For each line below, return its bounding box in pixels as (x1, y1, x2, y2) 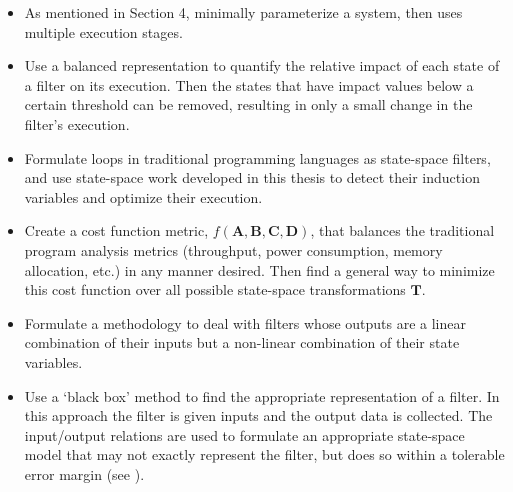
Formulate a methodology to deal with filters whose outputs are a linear (24, 312, 466, 333)
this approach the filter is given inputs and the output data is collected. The (24, 405, 493, 426)
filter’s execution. (24, 113, 130, 134)
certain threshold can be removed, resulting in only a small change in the (24, 94, 473, 115)
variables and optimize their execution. (24, 186, 263, 207)
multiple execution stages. (24, 21, 183, 42)
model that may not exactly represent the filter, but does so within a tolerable (24, 444, 505, 465)
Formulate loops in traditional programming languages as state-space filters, (24, 147, 491, 168)
